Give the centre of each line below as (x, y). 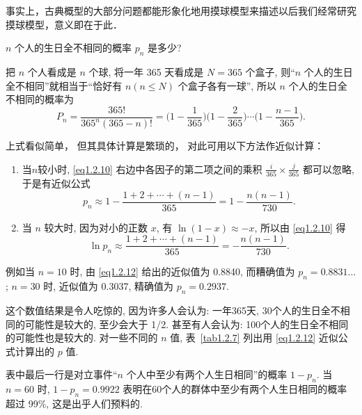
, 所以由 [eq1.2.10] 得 (300, 227)
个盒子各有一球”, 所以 (227, 85)
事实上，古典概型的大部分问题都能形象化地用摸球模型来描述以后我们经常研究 (181, 10)
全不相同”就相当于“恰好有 (64, 85)
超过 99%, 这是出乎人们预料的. (74, 403)
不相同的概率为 (40, 99)
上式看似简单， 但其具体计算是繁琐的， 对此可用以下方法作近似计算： (165, 146)
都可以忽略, (328, 169)
